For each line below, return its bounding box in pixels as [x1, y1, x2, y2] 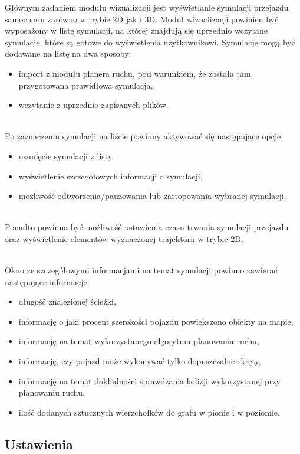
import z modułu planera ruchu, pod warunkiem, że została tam [18, 67, 251, 79]
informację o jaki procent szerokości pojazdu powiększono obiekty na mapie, [18, 315, 294, 327]
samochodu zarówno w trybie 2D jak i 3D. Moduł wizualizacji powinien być [5, 12, 279, 25]
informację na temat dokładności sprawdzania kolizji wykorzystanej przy [18, 374, 281, 387]
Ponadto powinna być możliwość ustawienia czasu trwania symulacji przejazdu [5, 221, 289, 233]
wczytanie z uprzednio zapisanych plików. [18, 99, 169, 111]
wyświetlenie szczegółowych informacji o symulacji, [18, 169, 203, 182]
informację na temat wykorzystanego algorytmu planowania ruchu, [18, 335, 259, 347]
